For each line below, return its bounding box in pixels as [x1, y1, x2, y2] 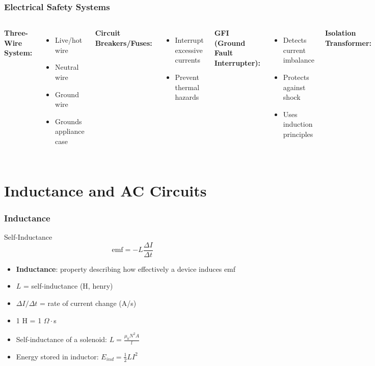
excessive [175, 44, 203, 55]
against [283, 81, 306, 92]
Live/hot [55, 35, 83, 45]
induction [283, 119, 313, 129]
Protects [283, 72, 309, 82]
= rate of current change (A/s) [40, 298, 137, 308]
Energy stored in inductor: [16, 351, 99, 361]
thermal [175, 81, 200, 92]
